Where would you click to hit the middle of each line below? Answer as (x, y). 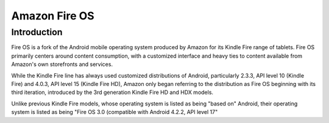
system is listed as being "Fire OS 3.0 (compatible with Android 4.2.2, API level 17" (115, 112)
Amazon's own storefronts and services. (62, 64)
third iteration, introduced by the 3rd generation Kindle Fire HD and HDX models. (112, 92)
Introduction (37, 32)
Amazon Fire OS (53, 16)
